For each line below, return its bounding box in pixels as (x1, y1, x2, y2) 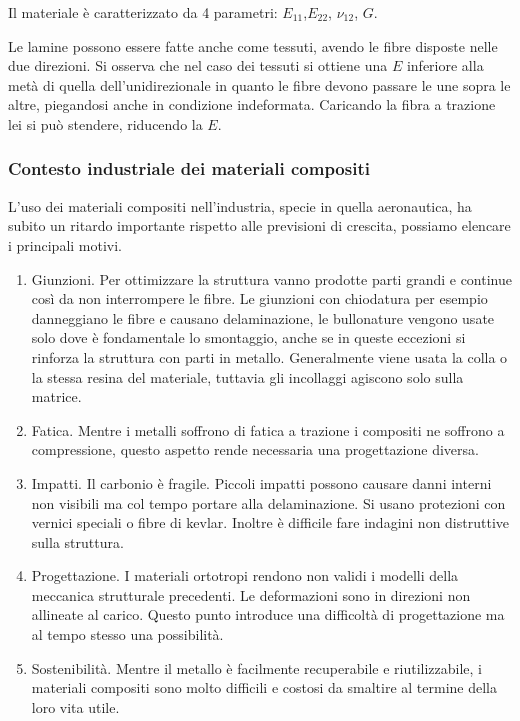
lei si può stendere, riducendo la (8, 113, 203, 134)
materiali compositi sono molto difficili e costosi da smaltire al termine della (31, 677, 497, 698)
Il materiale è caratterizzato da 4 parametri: (8, 2, 278, 22)
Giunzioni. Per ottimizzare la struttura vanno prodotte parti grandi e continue (31, 268, 512, 289)
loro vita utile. (31, 696, 120, 717)
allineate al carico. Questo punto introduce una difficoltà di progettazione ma (31, 604, 505, 625)
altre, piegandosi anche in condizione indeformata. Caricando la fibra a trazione (8, 94, 496, 115)
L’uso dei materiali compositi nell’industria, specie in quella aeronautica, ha (8, 195, 472, 216)
